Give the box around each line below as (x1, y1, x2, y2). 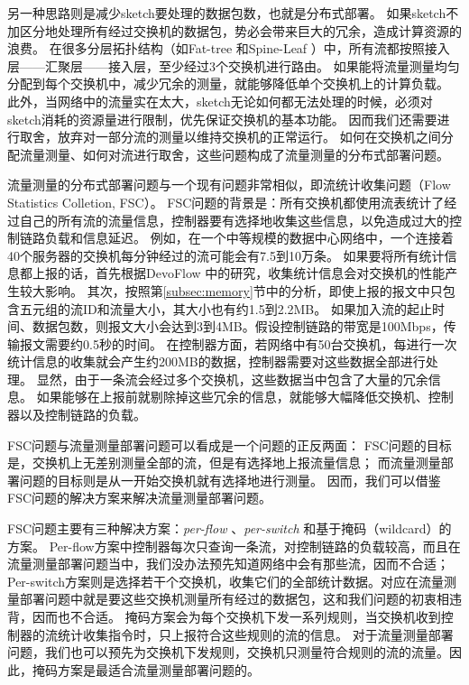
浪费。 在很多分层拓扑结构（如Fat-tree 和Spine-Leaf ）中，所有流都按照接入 (7, 39, 450, 58)
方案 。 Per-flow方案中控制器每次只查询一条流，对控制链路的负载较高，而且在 (7, 536, 461, 555)
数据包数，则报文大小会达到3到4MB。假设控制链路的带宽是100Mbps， (32, 317, 444, 336)
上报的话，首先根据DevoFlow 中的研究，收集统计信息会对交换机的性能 (32, 264, 446, 282)
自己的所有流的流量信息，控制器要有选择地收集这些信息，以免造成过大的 (19, 210, 449, 229)
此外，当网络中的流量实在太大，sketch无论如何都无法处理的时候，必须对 (7, 91, 433, 110)
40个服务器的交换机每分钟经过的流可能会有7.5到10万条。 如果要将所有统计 (7, 245, 445, 264)
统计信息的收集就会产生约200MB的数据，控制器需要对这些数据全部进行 (7, 352, 426, 371)
